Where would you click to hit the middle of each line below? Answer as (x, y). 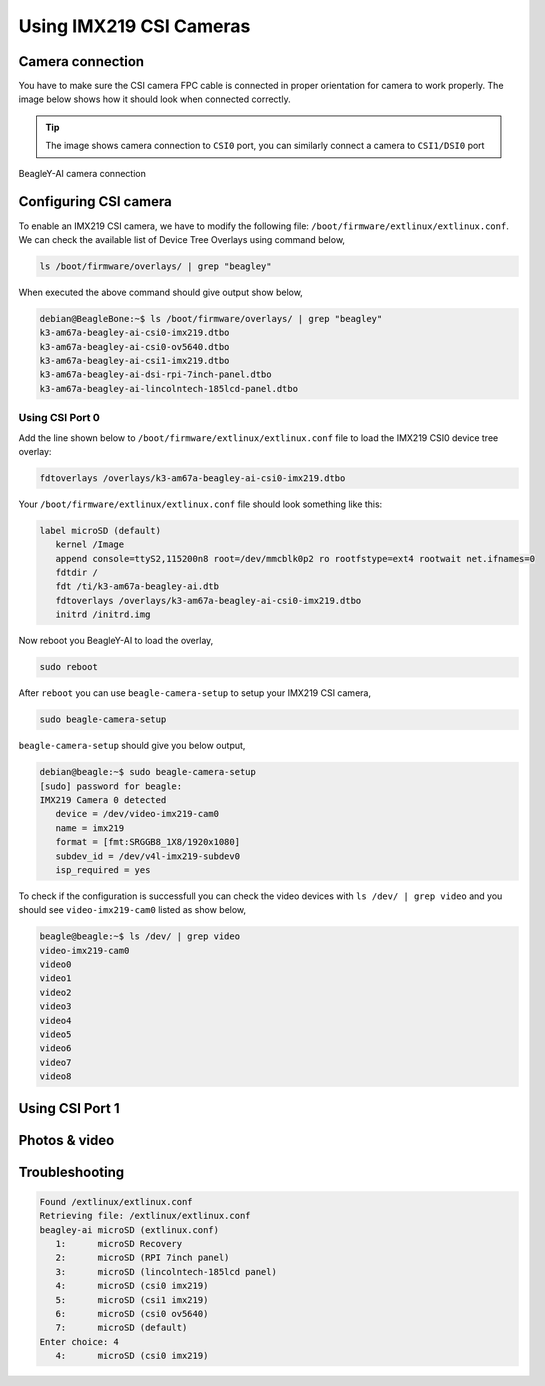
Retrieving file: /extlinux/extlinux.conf (145, 1216)
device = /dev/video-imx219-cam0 (137, 814)
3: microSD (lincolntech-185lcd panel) (166, 1271)
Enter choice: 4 (79, 1341)
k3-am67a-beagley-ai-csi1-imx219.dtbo (134, 361)
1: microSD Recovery (119, 1243)
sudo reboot (69, 667)
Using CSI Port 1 (69, 1108)
